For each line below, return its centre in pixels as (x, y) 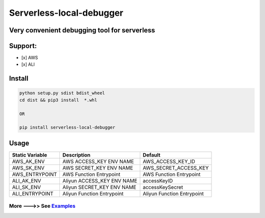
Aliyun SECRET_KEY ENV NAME (100, 187)
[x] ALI (28, 64)
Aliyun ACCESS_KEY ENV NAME (100, 181)
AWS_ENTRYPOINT (35, 174)
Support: (23, 46)
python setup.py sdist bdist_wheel (62, 93)
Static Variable (30, 155)
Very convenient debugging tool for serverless (82, 30)
